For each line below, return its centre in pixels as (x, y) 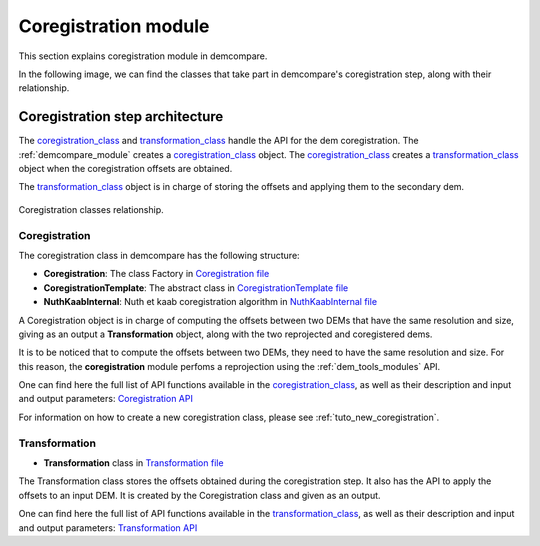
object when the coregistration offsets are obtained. (125, 169)
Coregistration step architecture (121, 116)
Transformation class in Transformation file (133, 462)
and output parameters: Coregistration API (106, 399)
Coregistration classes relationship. (91, 209)
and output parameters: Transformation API (108, 527)
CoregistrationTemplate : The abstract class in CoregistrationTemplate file (196, 287)
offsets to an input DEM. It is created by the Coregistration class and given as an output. (199, 495)
